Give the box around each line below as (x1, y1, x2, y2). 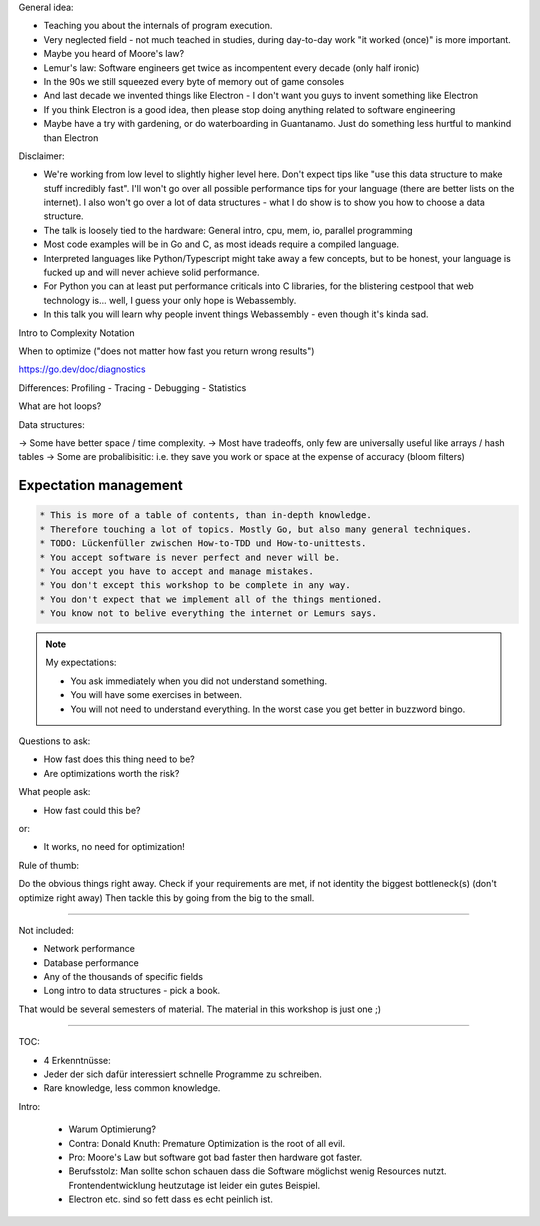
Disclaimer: (18, 150, 65, 162)
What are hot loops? (18, 400, 102, 412)
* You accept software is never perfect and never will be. (39, 551, 341, 563)
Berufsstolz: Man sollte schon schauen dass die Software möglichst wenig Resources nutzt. (68, 1165, 447, 1177)
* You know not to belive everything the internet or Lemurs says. (39, 608, 378, 619)
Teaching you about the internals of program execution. (43, 20, 273, 32)
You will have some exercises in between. (70, 689, 242, 701)
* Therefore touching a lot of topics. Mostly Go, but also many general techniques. (39, 523, 472, 535)
